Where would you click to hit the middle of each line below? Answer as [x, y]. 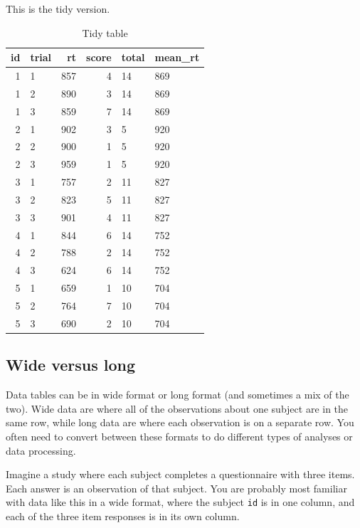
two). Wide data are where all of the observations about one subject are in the [177, 408]
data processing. [41, 450]
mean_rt [177, 57]
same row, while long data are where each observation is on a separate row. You [180, 422]
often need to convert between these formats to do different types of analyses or [179, 436]
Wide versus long [71, 365]
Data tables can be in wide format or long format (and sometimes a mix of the [178, 395]
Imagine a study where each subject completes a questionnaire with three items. [180, 474]
